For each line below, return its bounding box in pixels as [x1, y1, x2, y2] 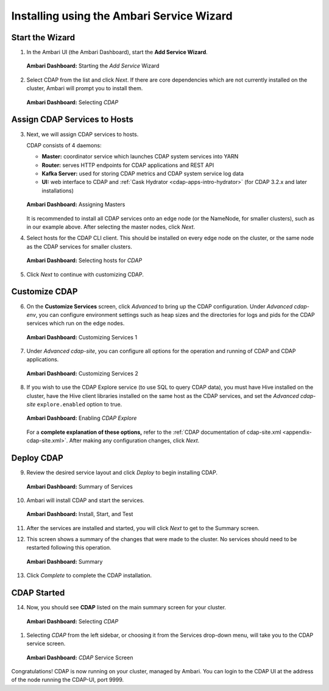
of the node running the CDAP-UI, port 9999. [11, 676, 124, 684]
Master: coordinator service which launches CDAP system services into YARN [41, 153, 239, 160]
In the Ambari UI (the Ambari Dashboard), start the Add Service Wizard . [26, 49, 208, 56]
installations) [41, 186, 74, 194]
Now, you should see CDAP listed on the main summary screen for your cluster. [26, 604, 227, 611]
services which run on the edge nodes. [26, 320, 125, 327]
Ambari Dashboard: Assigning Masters [26, 201, 126, 208]
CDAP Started [11, 588, 65, 598]
